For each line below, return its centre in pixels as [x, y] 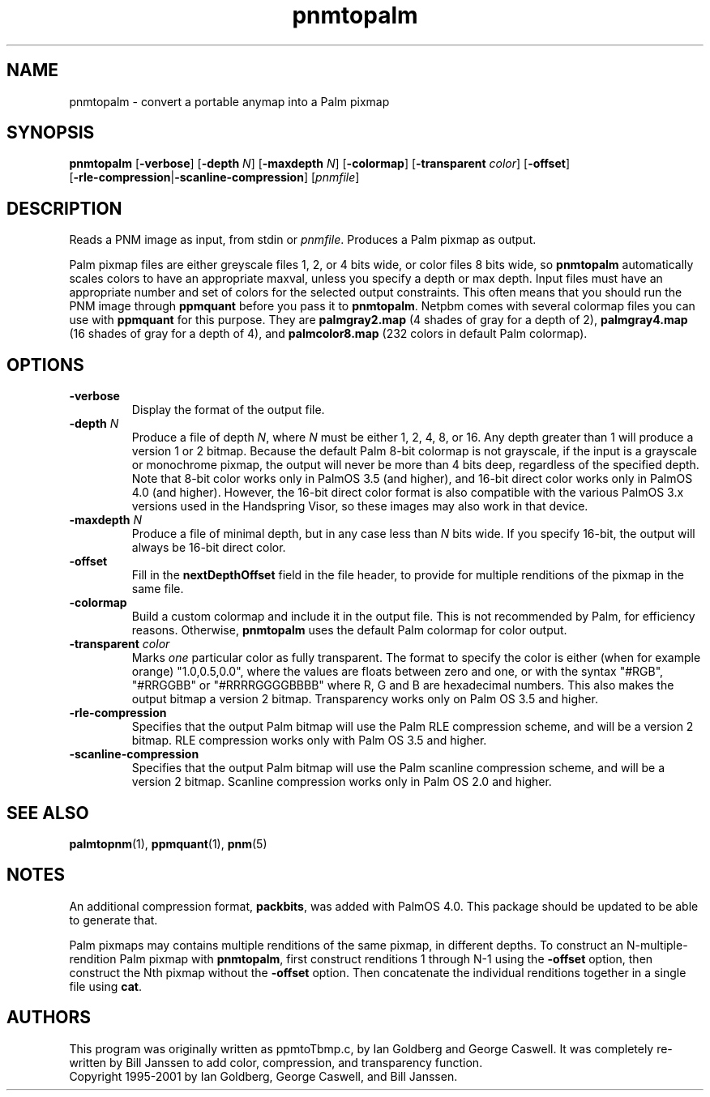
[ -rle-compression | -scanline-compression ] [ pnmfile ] [214, 177]
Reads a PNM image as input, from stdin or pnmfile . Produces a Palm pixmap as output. [303, 240]
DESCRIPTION [64, 208]
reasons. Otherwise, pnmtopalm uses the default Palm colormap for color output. [349, 630]
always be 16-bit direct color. [209, 548]
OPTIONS [45, 365]
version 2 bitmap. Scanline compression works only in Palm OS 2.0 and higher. [342, 782]
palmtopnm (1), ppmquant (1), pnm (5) [168, 843]
